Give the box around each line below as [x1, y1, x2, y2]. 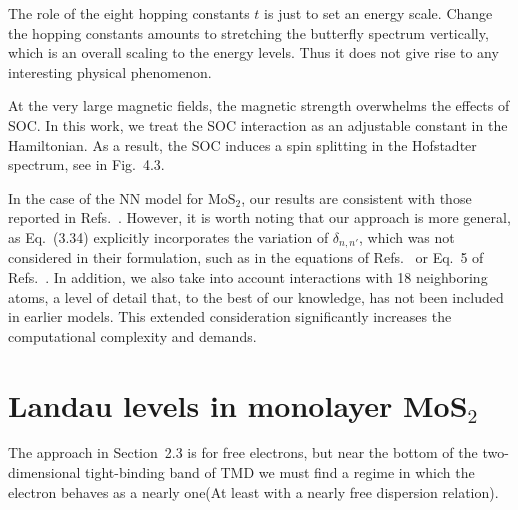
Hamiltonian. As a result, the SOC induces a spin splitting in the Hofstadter [8, 134, 477, 155]
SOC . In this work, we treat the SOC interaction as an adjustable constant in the [8, 114, 508, 135]
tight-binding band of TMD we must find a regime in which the [85, 462, 475, 483]
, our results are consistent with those [241, 187, 472, 208]
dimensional [8, 462, 81, 483]
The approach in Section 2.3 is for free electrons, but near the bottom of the [8, 442, 478, 463]
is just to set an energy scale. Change [264, 3, 493, 23]
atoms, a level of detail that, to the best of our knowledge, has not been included [8, 286, 504, 307]
